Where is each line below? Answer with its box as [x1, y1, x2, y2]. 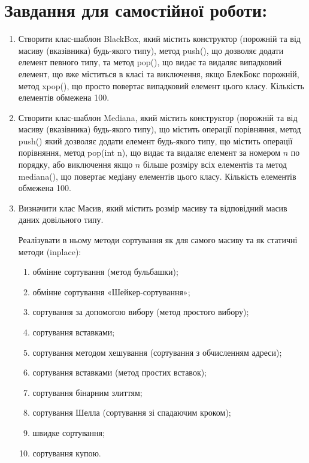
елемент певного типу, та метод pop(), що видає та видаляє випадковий [18, 56, 282, 68]
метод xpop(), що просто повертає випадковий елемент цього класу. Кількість [18, 79, 304, 92]
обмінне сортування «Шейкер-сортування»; [32, 285, 190, 298]
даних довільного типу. [18, 213, 104, 226]
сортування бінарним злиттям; [32, 386, 143, 398]
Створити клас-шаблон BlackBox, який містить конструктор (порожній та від [18, 32, 301, 45]
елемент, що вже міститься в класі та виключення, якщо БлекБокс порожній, [18, 67, 299, 80]
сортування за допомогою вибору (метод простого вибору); [32, 305, 249, 318]
